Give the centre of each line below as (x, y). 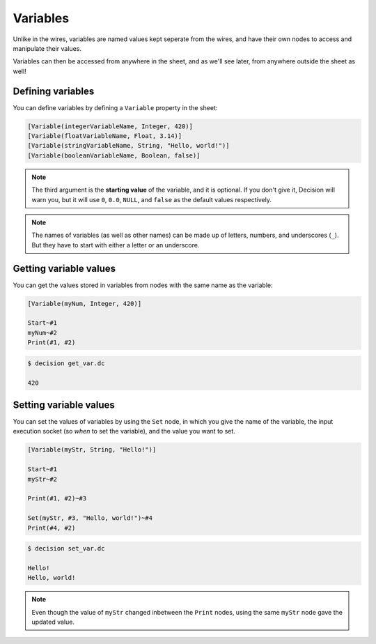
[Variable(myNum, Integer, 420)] (85, 304)
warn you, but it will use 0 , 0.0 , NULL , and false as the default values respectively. (151, 199)
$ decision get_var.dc (66, 363)
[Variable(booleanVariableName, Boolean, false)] (114, 155)
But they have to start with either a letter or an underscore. (116, 245)
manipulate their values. (47, 48)
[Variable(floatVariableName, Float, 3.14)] (105, 136)
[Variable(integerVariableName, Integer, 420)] (110, 126)
